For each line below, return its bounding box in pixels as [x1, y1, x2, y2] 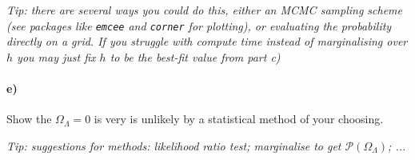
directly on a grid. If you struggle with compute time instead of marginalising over [6, 33, 408, 50]
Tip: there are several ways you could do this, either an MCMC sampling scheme [6, 2, 402, 18]
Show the [6, 110, 52, 127]
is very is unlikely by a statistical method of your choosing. [94, 110, 384, 127]
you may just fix [17, 48, 96, 65]
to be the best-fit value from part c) [110, 48, 281, 65]
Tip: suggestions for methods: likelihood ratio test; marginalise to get [6, 137, 341, 154]
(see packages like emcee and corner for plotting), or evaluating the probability [6, 17, 392, 34]
